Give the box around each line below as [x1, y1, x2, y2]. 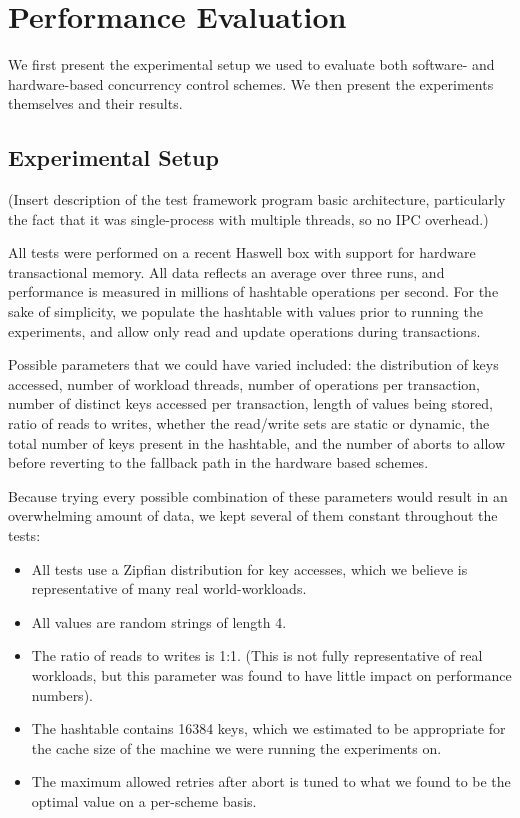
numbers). [31, 684, 93, 705]
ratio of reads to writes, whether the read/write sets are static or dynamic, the [8, 413, 490, 434]
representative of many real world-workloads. [31, 578, 307, 599]
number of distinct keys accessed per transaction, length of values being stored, [8, 393, 493, 414]
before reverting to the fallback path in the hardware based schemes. [8, 452, 429, 473]
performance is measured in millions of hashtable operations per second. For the [8, 281, 499, 302]
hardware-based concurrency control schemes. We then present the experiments [8, 73, 494, 94]
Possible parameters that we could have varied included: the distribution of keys [8, 354, 499, 375]
